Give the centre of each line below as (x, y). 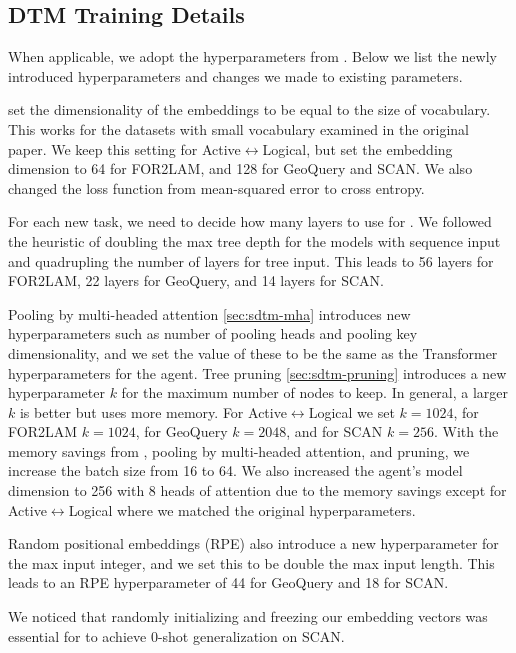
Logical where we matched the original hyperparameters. (242, 509)
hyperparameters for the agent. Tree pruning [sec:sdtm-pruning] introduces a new (257, 372)
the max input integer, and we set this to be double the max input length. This (251, 562)
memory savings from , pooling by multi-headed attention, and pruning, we (239, 450)
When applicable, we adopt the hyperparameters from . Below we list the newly (252, 56)
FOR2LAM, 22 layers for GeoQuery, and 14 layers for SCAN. (196, 280)
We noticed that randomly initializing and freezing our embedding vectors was (248, 616)
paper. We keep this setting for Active (124, 148)
